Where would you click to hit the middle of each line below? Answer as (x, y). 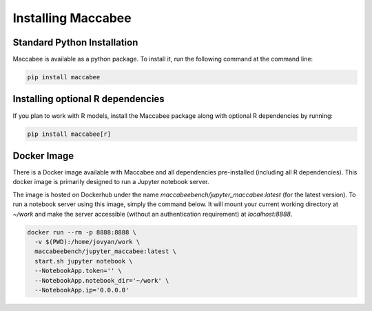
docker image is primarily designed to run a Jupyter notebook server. (111, 182)
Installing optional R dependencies (89, 99)
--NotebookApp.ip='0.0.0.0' (82, 290)
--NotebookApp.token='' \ (78, 271)
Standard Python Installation (75, 42)
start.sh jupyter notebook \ (84, 261)
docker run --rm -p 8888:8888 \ (82, 232)
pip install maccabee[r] (69, 134)
